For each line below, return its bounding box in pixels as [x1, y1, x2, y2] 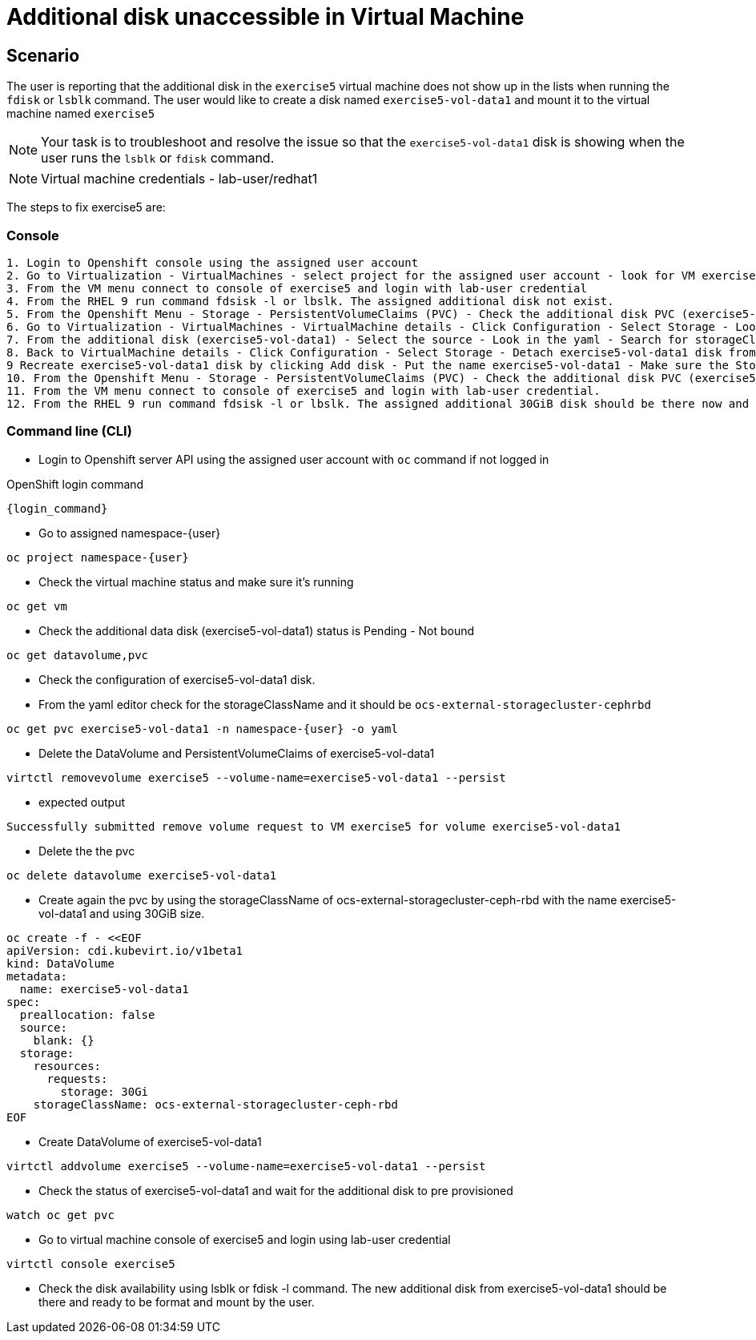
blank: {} [33, 1033, 94, 1047]
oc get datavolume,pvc [6, 648, 149, 662]
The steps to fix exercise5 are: [6, 200, 166, 215]
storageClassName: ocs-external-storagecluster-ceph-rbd [33, 1097, 398, 1111]
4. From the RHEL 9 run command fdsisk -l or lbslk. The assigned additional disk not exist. [6, 294, 614, 308]
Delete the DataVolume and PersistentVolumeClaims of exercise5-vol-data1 [38, 746, 435, 760]
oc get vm [6, 599, 67, 613]
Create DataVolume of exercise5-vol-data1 [38, 1134, 262, 1149]
